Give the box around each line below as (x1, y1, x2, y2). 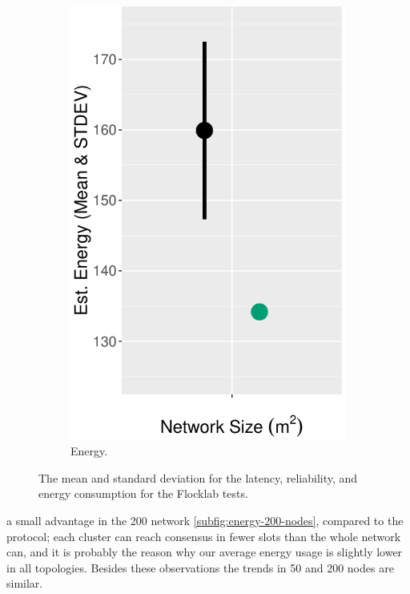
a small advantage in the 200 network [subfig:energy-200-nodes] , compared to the (6, 511, 404, 528)
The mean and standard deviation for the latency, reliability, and (38, 469, 358, 486)
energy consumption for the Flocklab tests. (38, 485, 248, 502)
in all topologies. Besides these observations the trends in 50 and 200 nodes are (6, 559, 394, 576)
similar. (6, 575, 43, 592)
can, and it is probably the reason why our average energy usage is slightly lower (6, 543, 403, 560)
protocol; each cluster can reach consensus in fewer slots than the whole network (6, 527, 401, 544)
